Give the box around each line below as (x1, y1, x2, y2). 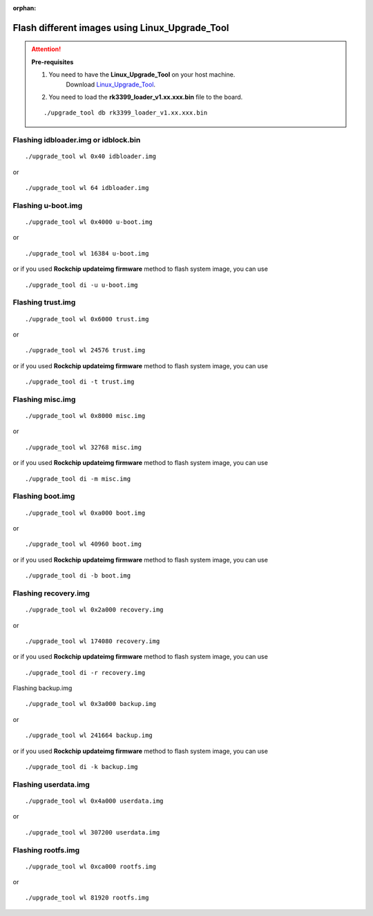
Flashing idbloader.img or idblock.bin (12, 135, 141, 145)
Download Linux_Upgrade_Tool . (66, 80, 155, 88)
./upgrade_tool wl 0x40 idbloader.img (25, 153, 157, 160)
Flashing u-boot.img (12, 200, 83, 210)
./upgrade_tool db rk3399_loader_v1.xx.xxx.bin (44, 109, 208, 117)
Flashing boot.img (12, 491, 75, 501)
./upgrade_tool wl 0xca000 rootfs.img (25, 862, 157, 870)
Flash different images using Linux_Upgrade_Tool (12, 21, 229, 34)
